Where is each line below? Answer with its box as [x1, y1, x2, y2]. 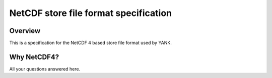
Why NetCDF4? [9, 52, 59, 61]
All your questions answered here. [9, 65, 81, 72]
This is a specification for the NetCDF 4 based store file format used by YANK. [9, 40, 172, 46]
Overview [9, 26, 41, 35]
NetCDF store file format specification [9, 7, 172, 18]
